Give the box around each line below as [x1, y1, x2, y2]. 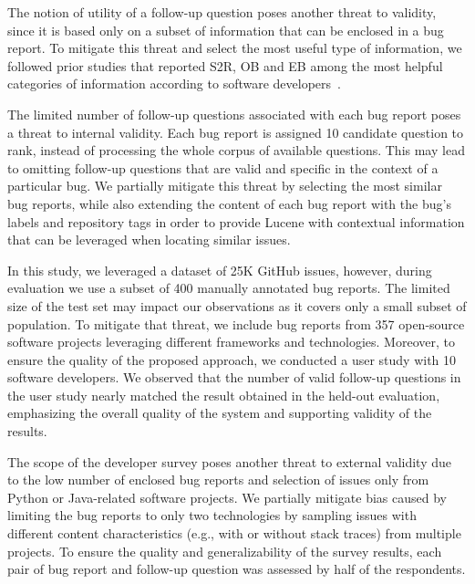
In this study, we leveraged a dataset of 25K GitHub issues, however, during [7, 260, 432, 279]
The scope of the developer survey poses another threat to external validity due [7, 452, 451, 471]
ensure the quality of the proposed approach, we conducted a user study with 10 [7, 349, 457, 369]
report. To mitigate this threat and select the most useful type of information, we [7, 38, 462, 57]
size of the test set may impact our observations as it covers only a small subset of [7, 296, 467, 315]
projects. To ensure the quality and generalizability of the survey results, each [7, 541, 442, 560]
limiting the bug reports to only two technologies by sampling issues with [7, 506, 417, 525]
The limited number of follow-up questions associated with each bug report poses [7, 104, 461, 123]
